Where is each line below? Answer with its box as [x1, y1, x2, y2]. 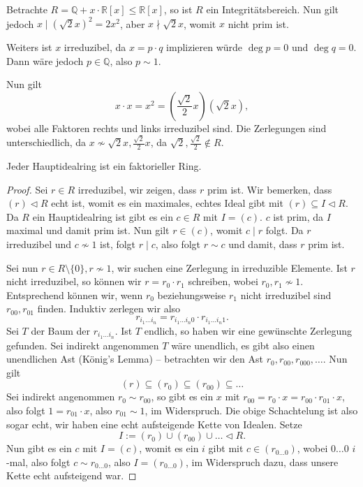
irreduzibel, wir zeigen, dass [77, 182, 197, 196]
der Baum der [31, 323, 91, 337]
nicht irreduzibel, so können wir [6, 274, 142, 289]
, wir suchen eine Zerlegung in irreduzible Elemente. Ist [111, 260, 348, 275]
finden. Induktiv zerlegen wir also [37, 301, 181, 316]
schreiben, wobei [188, 274, 258, 289]
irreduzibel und [6, 236, 72, 251]
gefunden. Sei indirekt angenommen [6, 337, 159, 352]
